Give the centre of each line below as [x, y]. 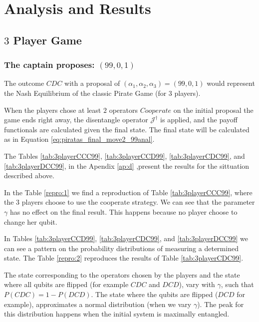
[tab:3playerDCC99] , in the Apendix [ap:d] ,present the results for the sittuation [127, 165]
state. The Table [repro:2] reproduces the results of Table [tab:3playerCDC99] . [124, 258]
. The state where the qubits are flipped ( [154, 294]
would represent [231, 83]
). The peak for [221, 304]
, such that [237, 284]
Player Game [47, 40]
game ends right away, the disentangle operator [76, 120]
